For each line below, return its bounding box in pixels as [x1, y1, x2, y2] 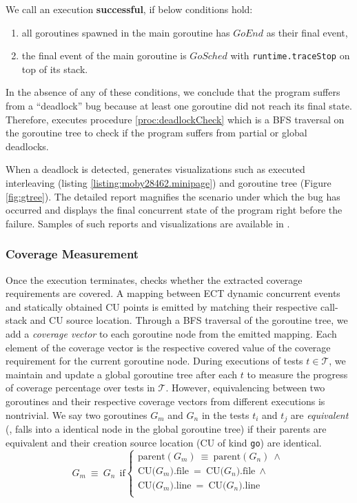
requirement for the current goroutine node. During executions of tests [6, 353, 303, 368]
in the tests [201, 407, 249, 422]
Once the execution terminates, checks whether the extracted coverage [6, 272, 303, 287]
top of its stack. [21, 61, 88, 76]
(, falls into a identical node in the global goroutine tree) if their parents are [6, 421, 327, 435]
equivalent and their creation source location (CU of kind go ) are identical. [6, 435, 322, 449]
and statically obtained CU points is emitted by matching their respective [6, 299, 318, 314]
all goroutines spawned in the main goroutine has [21, 25, 230, 39]
